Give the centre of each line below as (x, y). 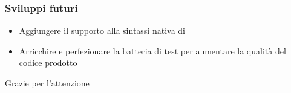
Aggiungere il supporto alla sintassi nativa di (102, 30)
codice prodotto (48, 63)
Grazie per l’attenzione (47, 83)
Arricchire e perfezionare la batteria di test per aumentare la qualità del (152, 50)
